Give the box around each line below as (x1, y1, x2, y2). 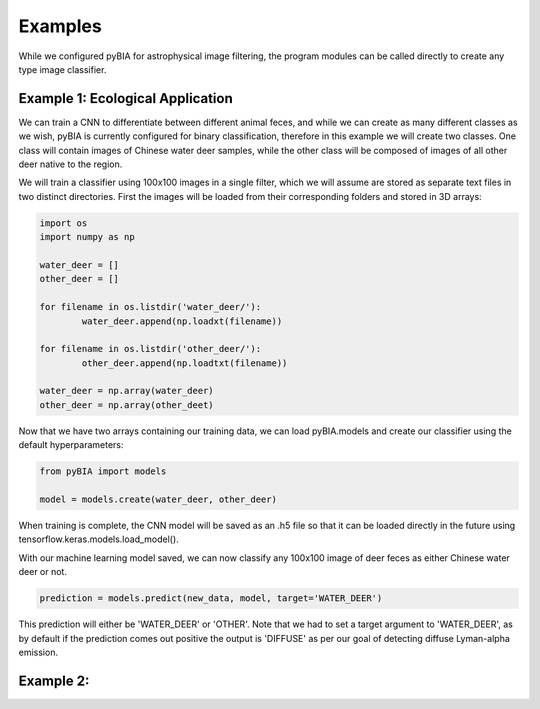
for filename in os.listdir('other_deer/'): (39, 343, 262, 355)
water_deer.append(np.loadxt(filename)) (81, 315, 283, 327)
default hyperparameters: (18, 439, 124, 451)
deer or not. (18, 566, 67, 578)
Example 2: (18, 672, 90, 689)
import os (39, 217, 88, 229)
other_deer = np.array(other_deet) (39, 399, 214, 410)
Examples (18, 15, 102, 37)
